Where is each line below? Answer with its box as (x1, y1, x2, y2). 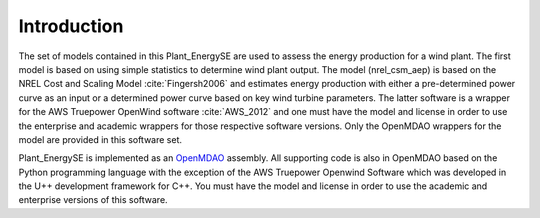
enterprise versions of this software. (18, 194, 169, 206)
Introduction (18, 15, 124, 37)
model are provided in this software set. (18, 133, 183, 145)
